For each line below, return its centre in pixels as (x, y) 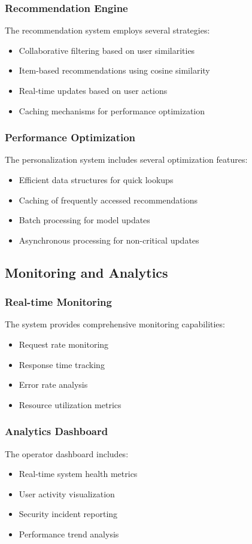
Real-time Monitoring (58, 302)
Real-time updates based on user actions (93, 90)
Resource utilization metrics (70, 404)
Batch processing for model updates (84, 220)
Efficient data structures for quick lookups (96, 180)
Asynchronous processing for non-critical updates (109, 240)
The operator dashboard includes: (67, 453)
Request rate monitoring (64, 344)
